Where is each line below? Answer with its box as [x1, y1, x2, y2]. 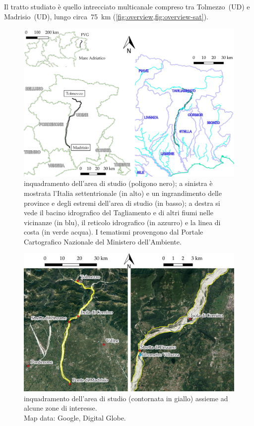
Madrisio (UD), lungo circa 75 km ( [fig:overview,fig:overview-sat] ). [4, 11, 208, 21]
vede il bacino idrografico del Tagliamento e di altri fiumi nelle [24, 207, 214, 218]
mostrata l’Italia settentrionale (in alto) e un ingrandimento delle [24, 187, 222, 198]
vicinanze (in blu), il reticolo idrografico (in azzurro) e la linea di [24, 217, 221, 227]
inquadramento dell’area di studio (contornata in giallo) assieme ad [24, 393, 228, 403]
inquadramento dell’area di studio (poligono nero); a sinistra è [24, 178, 213, 188]
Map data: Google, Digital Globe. [24, 413, 126, 423]
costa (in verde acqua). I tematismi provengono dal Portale [24, 227, 203, 237]
